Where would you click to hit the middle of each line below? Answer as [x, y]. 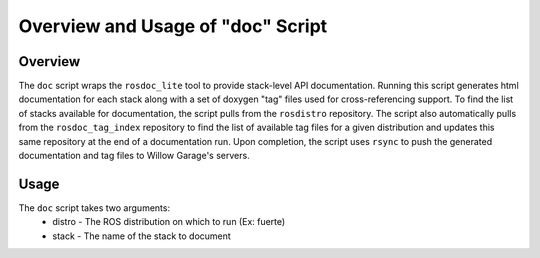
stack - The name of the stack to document [142, 236]
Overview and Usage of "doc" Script [173, 26]
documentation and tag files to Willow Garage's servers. [134, 156]
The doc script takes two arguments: [94, 207]
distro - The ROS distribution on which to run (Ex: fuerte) [169, 222]
